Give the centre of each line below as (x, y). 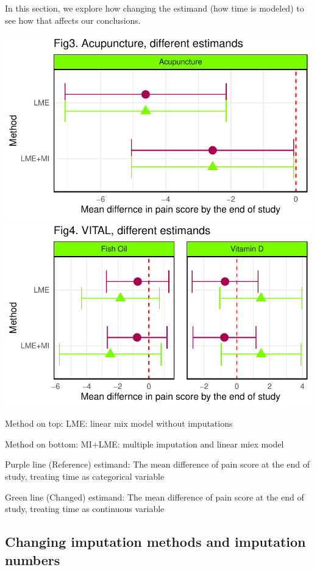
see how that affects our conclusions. (73, 20)
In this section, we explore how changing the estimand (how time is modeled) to (155, 8)
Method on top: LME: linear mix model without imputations (119, 423)
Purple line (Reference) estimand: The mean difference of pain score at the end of (157, 464)
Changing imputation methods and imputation (155, 542)
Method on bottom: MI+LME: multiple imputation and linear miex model (144, 444)
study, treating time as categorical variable (85, 476)
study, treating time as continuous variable (85, 509)
